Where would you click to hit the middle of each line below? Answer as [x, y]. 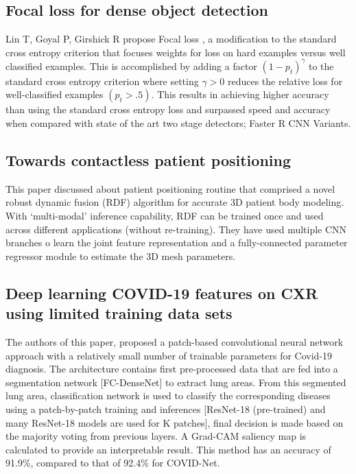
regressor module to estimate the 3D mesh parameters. [121, 256]
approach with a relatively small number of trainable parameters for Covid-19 [169, 355]
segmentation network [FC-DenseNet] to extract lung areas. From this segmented [176, 382]
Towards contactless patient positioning [148, 160]
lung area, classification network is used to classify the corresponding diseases [168, 395]
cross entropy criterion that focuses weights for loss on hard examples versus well [176, 52]
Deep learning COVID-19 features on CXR [162, 293]
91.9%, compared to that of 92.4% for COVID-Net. [113, 463]
